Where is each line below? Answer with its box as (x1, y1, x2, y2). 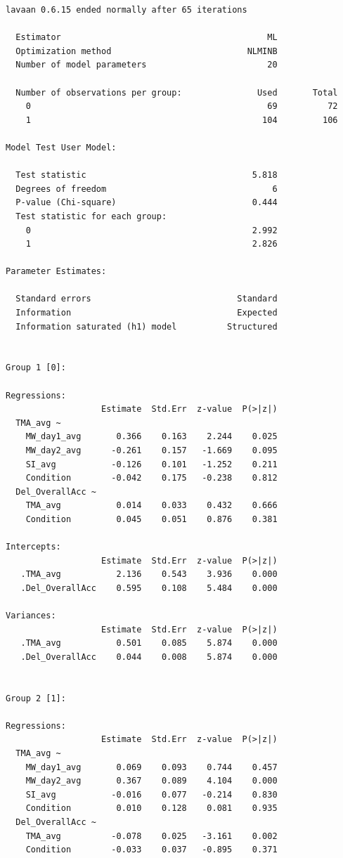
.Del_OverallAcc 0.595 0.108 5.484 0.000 (20, 583, 278, 593)
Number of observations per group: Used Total (15, 87, 338, 98)
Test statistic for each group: (15, 211, 167, 221)
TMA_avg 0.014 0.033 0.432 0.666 (25, 500, 278, 511)
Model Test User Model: (6, 142, 117, 152)
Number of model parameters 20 (15, 60, 278, 70)
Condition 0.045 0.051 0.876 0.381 (25, 514, 278, 524)
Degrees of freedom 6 (15, 183, 278, 194)
